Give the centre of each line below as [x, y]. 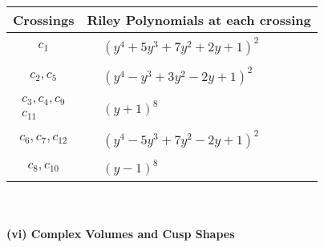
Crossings [44, 20]
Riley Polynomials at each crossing [199, 20]
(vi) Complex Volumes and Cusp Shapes [121, 234]
